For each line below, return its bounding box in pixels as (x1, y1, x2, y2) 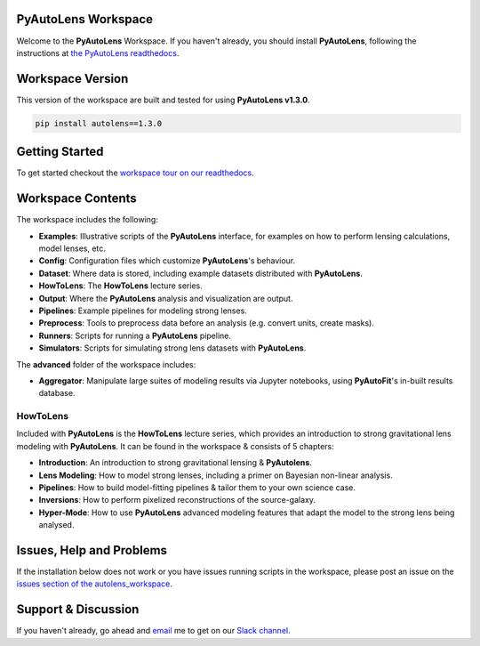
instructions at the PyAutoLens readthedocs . (16, 47, 180, 58)
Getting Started (16, 144, 104, 159)
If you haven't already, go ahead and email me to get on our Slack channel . (16, 626, 291, 636)
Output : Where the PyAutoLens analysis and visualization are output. (38, 293, 293, 303)
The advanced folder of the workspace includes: (16, 359, 196, 369)
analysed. (38, 520, 75, 530)
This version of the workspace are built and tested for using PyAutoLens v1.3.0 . (16, 94, 310, 105)
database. (38, 388, 76, 399)
